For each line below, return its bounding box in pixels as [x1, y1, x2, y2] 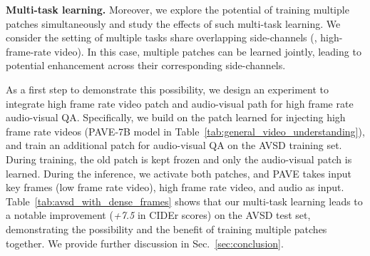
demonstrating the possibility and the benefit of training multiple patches [6, 221, 327, 236]
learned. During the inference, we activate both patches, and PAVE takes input [6, 165, 352, 180]
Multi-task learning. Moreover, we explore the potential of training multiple [6, 2, 349, 16]
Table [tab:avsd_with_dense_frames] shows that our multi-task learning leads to [6, 193, 363, 208]
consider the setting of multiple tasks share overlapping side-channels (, [6, 30, 317, 45]
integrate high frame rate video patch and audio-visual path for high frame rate [6, 96, 354, 111]
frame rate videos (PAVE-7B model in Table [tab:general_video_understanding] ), [6, 123, 365, 138]
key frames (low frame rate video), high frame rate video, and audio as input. [6, 180, 344, 195]
